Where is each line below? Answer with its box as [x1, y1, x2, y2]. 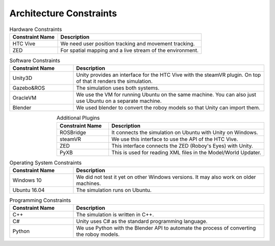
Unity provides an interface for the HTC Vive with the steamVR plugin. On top [76, 71, 261, 78]
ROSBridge [59, 129, 87, 136]
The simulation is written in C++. [76, 211, 154, 218]
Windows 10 [12, 177, 42, 184]
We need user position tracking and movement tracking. [60, 40, 195, 47]
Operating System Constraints [9, 159, 82, 166]
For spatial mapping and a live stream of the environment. [60, 46, 199, 53]
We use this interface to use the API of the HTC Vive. [111, 135, 238, 143]
